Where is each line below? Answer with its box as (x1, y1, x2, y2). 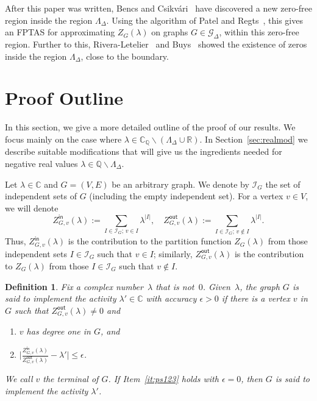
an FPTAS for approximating (5, 26, 115, 38)
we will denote (5, 201, 59, 214)
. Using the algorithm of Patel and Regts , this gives (106, 13, 303, 26)
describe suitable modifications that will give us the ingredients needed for (5, 145, 282, 158)
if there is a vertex (221, 292, 290, 305)
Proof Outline (5, 85, 124, 110)
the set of (265, 177, 301, 190)
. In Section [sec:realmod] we (199, 132, 308, 145)
